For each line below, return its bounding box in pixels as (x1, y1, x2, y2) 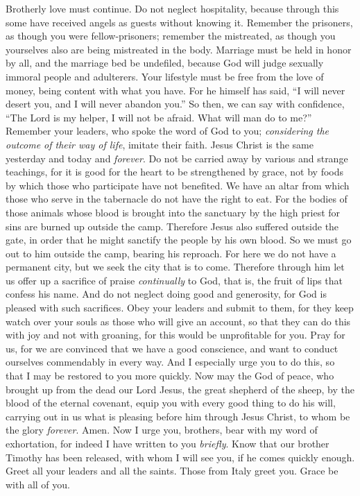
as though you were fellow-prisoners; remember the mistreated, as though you (6, 28, 336, 43)
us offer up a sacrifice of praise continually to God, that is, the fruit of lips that (6, 273, 343, 287)
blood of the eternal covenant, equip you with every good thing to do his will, (6, 395, 336, 410)
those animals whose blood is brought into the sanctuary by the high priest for (6, 205, 341, 219)
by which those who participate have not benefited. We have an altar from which (6, 178, 350, 192)
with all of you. (6, 477, 70, 491)
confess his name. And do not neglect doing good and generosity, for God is (6, 287, 327, 301)
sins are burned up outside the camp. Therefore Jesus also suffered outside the (6, 219, 339, 233)
